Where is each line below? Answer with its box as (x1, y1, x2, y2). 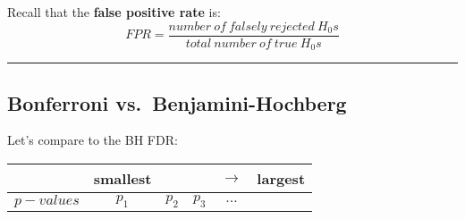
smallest (93, 167, 152, 189)
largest (257, 167, 306, 189)
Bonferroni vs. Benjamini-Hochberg (7, 88, 347, 116)
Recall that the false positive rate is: (7, 3, 221, 21)
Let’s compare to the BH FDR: (7, 131, 178, 149)
